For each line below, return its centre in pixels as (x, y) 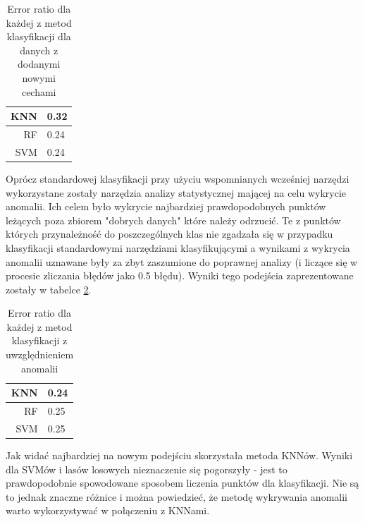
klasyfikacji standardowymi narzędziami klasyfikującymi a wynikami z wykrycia (178, 247)
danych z (39, 50)
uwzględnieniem (40, 354)
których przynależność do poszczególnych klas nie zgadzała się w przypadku (169, 234)
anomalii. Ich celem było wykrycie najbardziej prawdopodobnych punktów (166, 206)
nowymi (39, 77)
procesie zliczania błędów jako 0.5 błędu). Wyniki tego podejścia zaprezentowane (180, 275)
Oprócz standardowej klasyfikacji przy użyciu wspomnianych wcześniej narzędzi (178, 178)
